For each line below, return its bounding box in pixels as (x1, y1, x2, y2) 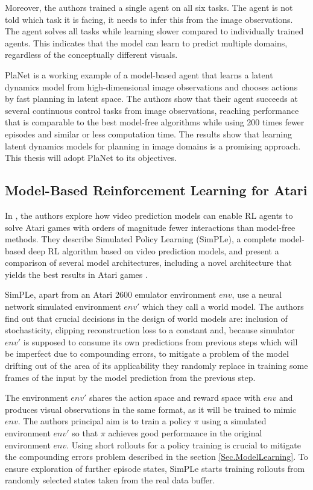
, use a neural (232, 288, 282, 301)
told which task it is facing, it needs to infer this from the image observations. (5, 13, 293, 25)
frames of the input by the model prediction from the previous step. (5, 371, 256, 383)
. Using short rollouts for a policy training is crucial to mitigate (66, 438, 301, 451)
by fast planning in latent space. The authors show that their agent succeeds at (5, 92, 298, 105)
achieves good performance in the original (108, 427, 262, 439)
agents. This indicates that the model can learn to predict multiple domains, (5, 36, 288, 49)
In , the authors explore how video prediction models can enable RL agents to (5, 209, 293, 221)
